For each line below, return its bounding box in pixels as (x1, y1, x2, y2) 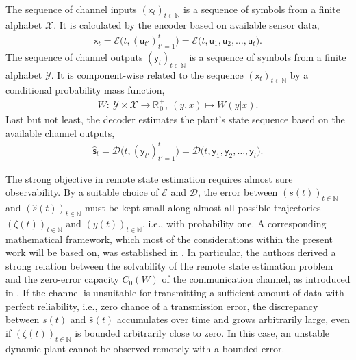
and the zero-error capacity (5, 272, 119, 286)
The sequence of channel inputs (5, 2, 137, 16)
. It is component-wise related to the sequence (51, 67, 244, 81)
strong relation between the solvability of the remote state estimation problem (5, 258, 333, 272)
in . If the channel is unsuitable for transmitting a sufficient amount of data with (5, 285, 344, 300)
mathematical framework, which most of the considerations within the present (5, 231, 333, 246)
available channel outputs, (5, 125, 115, 140)
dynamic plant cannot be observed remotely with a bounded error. (5, 341, 285, 355)
